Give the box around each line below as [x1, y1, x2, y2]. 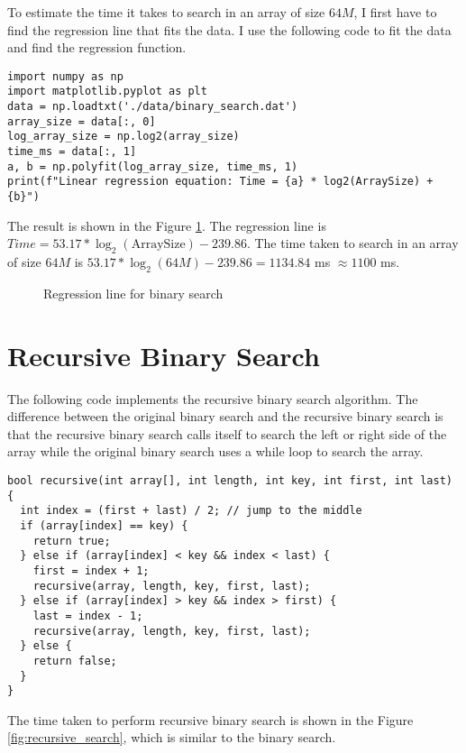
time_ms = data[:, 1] [7, 145, 137, 159]
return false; [32, 654, 117, 667]
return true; [32, 534, 111, 547]
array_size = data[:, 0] [7, 115, 156, 128]
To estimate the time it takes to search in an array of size [7, 3, 325, 21]
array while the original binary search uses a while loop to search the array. [7, 442, 424, 461]
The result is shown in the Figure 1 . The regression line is [7, 216, 326, 234]
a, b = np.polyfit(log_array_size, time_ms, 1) [7, 160, 298, 173]
